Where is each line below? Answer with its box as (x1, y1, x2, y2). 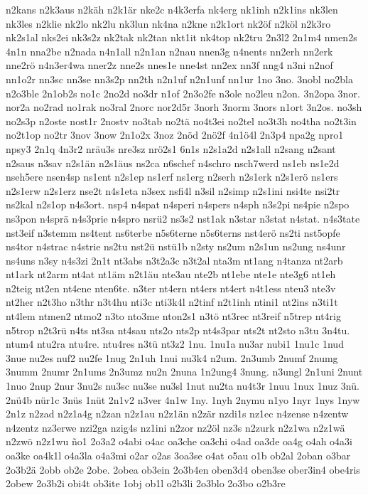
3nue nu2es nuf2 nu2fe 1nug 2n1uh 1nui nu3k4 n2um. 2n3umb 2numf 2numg (6, 350, 338, 365)
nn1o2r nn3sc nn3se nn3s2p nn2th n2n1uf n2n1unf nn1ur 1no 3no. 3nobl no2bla (6, 71, 353, 86)
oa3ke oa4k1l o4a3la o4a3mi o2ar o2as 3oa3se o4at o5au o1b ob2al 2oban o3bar (6, 448, 351, 462)
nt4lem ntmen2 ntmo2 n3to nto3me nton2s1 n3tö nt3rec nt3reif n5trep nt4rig (6, 309, 341, 324)
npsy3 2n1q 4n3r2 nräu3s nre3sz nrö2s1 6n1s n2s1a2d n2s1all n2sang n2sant (6, 141, 336, 156)
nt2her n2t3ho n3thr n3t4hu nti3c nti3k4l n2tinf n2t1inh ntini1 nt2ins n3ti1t (6, 294, 338, 309)
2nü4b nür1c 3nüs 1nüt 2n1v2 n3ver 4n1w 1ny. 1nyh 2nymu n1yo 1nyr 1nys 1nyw (6, 392, 360, 407)
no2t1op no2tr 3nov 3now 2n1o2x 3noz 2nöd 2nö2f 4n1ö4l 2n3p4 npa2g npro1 (6, 127, 344, 142)
